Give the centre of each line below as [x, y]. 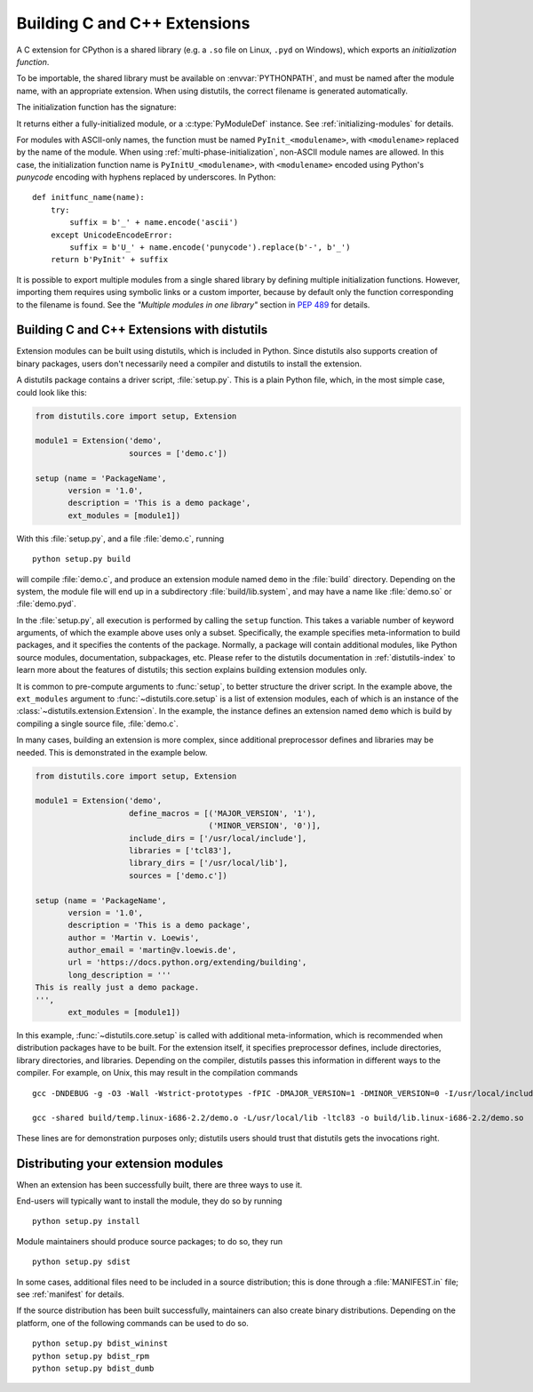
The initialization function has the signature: [96, 108]
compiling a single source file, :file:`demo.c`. [98, 724]
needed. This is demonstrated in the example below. [112, 752]
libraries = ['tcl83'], [181, 850]
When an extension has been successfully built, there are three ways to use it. [159, 1184]
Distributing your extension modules [120, 1163]
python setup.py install [86, 1221]
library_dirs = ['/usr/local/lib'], [209, 863]
